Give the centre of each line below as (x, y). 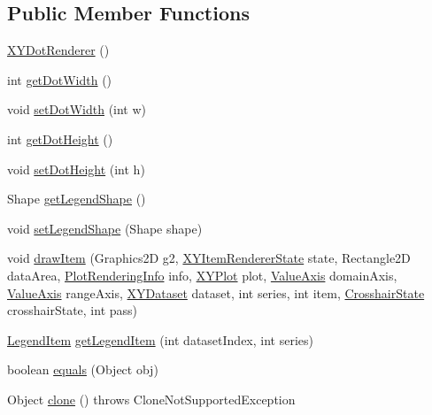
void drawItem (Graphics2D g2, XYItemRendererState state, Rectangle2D (209, 258)
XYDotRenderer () (58, 50)
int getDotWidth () (60, 79)
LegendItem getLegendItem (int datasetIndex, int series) (160, 339)
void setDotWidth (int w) (77, 109)
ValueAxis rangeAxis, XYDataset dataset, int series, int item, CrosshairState (216, 292)
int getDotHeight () (60, 138)
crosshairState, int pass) (72, 310)
